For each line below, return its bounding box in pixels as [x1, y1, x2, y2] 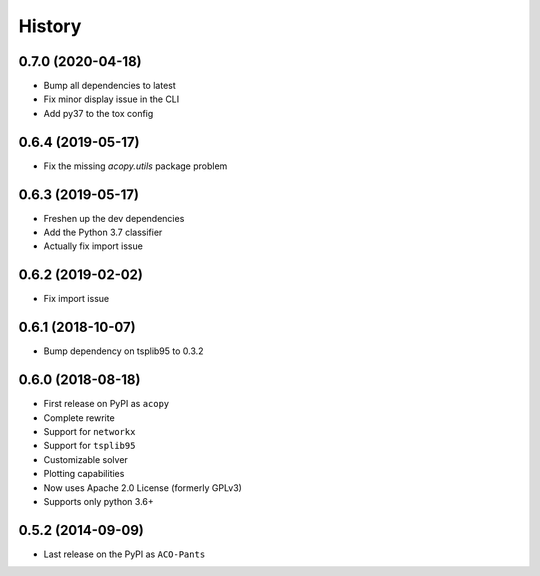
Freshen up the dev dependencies [43, 212, 185, 224]
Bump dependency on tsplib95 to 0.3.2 [43, 345, 204, 357]
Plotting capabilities [43, 468, 125, 480]
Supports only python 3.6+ [43, 495, 154, 507]
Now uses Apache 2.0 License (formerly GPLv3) [43, 481, 242, 494]
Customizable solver [43, 453, 129, 465]
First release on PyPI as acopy [43, 398, 170, 410]
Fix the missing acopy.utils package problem [43, 160, 228, 172]
